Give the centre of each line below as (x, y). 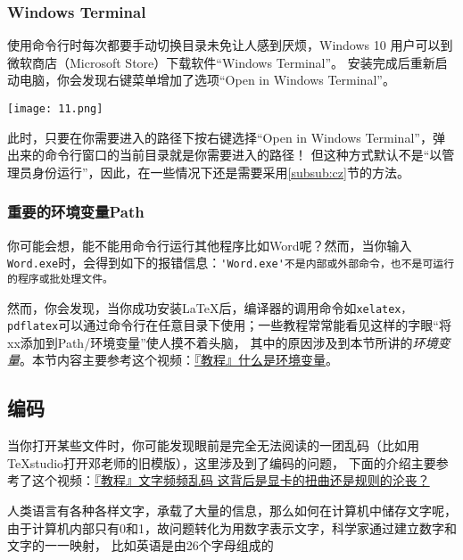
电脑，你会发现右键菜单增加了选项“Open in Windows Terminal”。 (207, 80)
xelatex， (384, 309)
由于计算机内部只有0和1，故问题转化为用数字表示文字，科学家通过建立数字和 (232, 527)
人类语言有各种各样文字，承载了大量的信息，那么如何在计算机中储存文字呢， (232, 511)
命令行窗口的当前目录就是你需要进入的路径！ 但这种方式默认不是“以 (243, 155)
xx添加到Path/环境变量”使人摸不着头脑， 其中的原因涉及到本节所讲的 (210, 342)
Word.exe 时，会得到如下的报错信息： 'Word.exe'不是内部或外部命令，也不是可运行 (231, 263)
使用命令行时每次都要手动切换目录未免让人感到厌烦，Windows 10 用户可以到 (230, 45)
